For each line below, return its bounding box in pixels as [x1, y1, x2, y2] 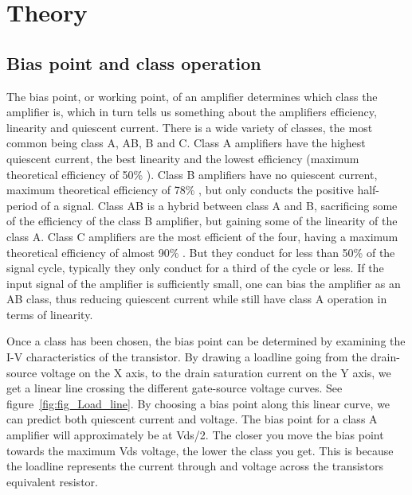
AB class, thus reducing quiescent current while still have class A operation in [6, 290, 387, 307]
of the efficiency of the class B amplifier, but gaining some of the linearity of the [6, 212, 398, 229]
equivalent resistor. [6, 473, 98, 489]
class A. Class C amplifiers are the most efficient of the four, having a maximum [6, 228, 398, 244]
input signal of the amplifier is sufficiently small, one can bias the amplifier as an [6, 275, 401, 291]
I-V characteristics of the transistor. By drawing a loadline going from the [6, 349, 367, 365]
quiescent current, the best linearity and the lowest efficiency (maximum [6, 150, 359, 166]
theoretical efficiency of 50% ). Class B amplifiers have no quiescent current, [6, 166, 378, 182]
